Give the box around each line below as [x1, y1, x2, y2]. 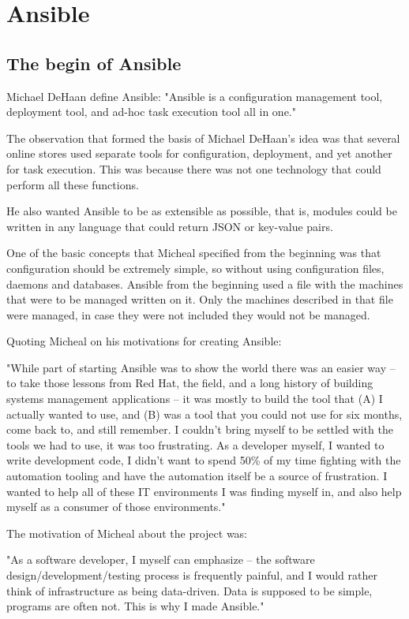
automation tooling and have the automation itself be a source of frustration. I [6, 468, 388, 484]
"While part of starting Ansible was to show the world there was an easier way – [6, 359, 396, 375]
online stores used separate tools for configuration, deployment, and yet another [6, 145, 392, 162]
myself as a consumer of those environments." [6, 498, 226, 515]
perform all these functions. [6, 176, 139, 192]
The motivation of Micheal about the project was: [6, 524, 248, 541]
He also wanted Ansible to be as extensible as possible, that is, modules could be [6, 203, 397, 219]
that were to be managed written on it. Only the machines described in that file [6, 291, 393, 308]
